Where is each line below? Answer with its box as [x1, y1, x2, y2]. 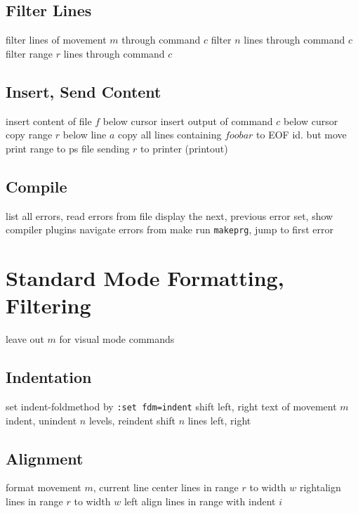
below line [62, 127, 107, 142]
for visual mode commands [59, 332, 175, 346]
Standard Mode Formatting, [6, 264, 284, 292]
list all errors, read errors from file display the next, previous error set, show [6, 208, 333, 223]
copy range [6, 127, 53, 142]
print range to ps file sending [6, 141, 130, 155]
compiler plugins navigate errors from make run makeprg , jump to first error [6, 222, 333, 237]
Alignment [6, 447, 84, 469]
